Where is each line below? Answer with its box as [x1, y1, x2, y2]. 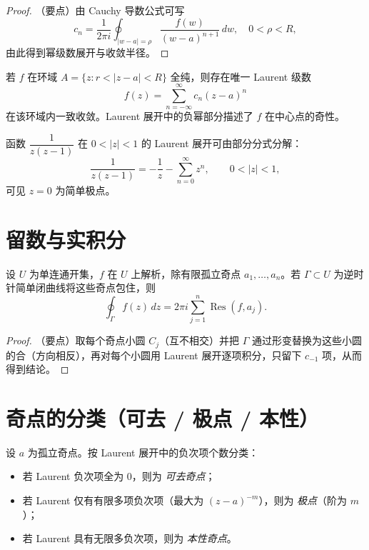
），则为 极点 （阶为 [258, 493, 348, 508]
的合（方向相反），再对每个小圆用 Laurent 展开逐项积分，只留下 [6, 347, 302, 362]
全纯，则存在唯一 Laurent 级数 [170, 69, 311, 84]
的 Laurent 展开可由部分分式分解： [141, 136, 303, 151]
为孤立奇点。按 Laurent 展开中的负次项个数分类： [27, 444, 259, 459]
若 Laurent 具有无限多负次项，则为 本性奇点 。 [22, 531, 237, 546]
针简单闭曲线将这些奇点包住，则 [6, 280, 156, 295]
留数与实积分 [6, 224, 126, 254]
